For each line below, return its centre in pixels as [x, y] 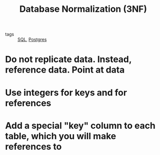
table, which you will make [61, 136]
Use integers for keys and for [66, 93]
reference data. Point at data [65, 70]
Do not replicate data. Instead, [69, 59]
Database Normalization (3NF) [83, 9]
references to [33, 146]
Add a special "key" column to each [80, 126]
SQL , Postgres [32, 39]
